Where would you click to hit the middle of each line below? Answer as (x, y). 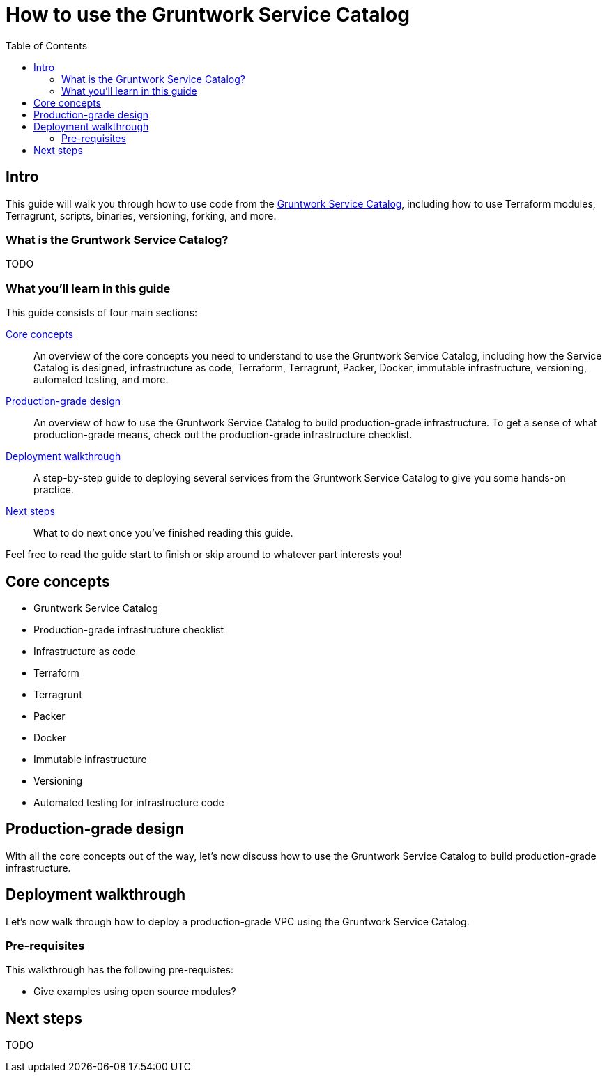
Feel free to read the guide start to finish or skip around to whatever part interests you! (204, 555)
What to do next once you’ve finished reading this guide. (163, 533)
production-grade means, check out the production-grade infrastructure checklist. (223, 435)
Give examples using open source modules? (135, 992)
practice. (54, 490)
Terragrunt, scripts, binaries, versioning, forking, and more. (141, 215)
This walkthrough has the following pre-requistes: (120, 970)
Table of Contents (47, 45)
